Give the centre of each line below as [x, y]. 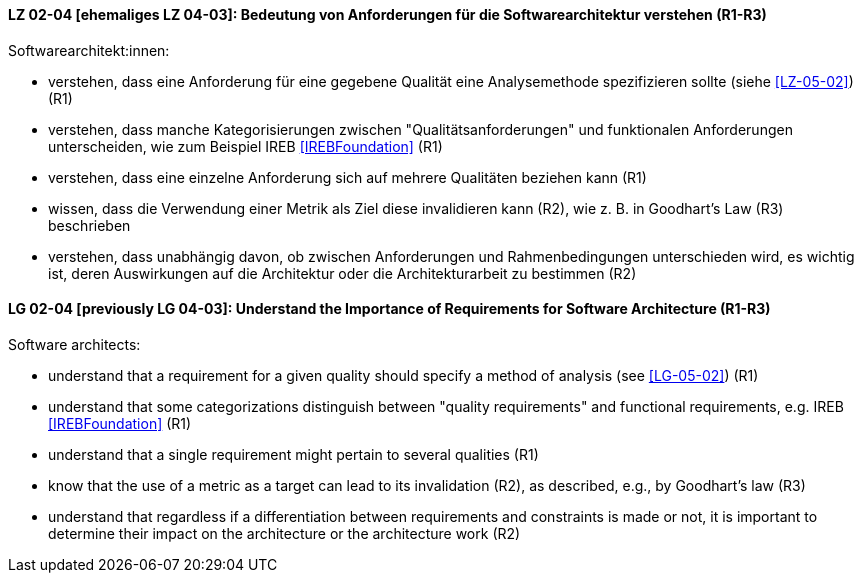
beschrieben [89, 225]
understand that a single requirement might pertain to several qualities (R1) [293, 454]
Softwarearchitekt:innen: [89, 50]
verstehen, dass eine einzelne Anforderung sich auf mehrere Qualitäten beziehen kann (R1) [347, 177]
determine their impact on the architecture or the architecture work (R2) [284, 533]
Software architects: [74, 344]
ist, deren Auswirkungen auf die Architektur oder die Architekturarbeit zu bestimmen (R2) [342, 273]
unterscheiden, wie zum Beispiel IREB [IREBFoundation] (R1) [245, 146]
